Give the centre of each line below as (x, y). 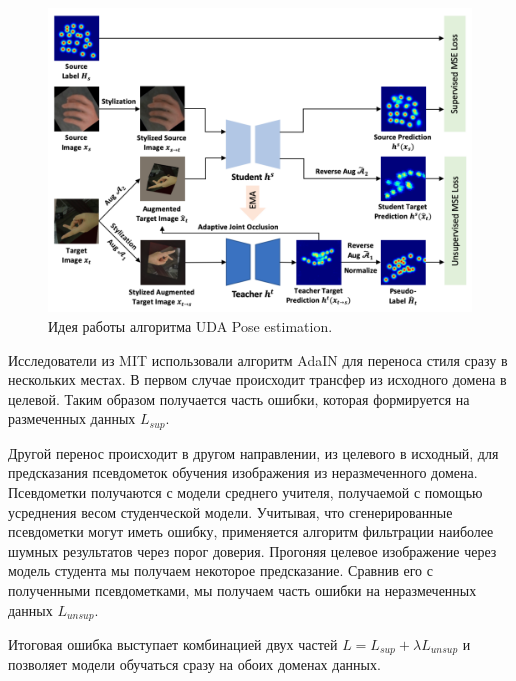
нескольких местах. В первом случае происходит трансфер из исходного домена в (257, 379)
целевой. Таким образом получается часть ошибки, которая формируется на (239, 398)
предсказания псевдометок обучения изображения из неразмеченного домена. (243, 472)
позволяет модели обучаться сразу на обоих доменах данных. (194, 664)
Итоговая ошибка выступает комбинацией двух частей (173, 644)
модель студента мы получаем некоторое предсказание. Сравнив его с (220, 570)
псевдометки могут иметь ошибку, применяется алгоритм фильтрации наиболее (251, 531)
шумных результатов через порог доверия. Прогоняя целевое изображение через (252, 550)
